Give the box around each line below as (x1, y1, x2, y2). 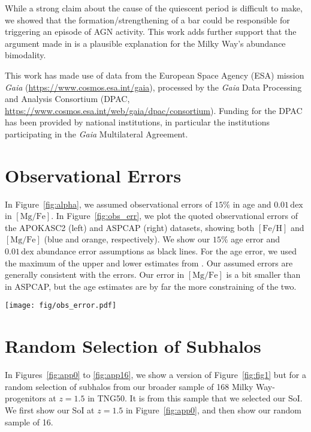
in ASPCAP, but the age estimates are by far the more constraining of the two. (5, 280, 297, 292)
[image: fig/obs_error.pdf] (5, 301, 117, 310)
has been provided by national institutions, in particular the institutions (5, 116, 270, 128)
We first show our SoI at (5, 403, 95, 416)
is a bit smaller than (226, 268, 301, 281)
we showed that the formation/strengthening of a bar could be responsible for (5, 13, 290, 26)
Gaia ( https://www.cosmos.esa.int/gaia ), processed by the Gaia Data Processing (5, 80, 302, 93)
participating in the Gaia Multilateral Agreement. (5, 127, 188, 140)
